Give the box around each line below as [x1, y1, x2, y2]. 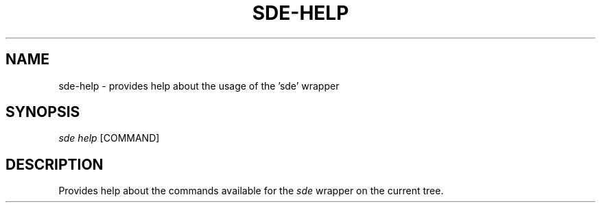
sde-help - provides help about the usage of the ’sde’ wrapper [58, 79, 340, 92]
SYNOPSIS [5, 103, 80, 121]
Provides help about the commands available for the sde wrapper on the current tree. [58, 185, 444, 197]
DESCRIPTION [5, 155, 104, 173]
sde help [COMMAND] [58, 132, 160, 144]
